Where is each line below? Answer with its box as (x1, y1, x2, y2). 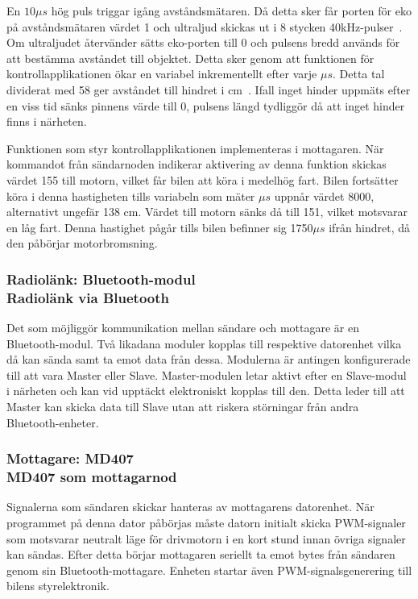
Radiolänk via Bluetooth (6, 287, 170, 307)
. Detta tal (332, 65, 385, 82)
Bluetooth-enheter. (6, 414, 99, 431)
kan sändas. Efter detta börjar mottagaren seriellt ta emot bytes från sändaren (6, 546, 395, 563)
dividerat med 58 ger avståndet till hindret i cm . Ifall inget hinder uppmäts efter (6, 81, 411, 98)
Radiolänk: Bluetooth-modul (6, 268, 196, 289)
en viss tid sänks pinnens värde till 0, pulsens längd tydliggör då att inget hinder (6, 97, 405, 114)
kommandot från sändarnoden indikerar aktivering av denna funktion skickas (6, 156, 387, 173)
